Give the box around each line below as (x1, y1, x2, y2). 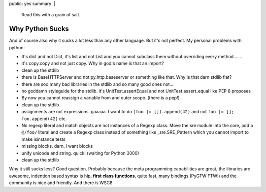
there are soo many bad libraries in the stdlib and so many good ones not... (21, 81, 174, 87)
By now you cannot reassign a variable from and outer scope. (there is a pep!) (21, 95, 180, 101)
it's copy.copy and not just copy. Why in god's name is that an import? (21, 61, 165, 66)
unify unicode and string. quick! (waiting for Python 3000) (21, 150, 139, 156)
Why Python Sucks (9, 25, 69, 33)
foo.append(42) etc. (21, 116, 67, 122)
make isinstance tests (21, 136, 66, 142)
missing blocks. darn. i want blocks (21, 143, 93, 149)
